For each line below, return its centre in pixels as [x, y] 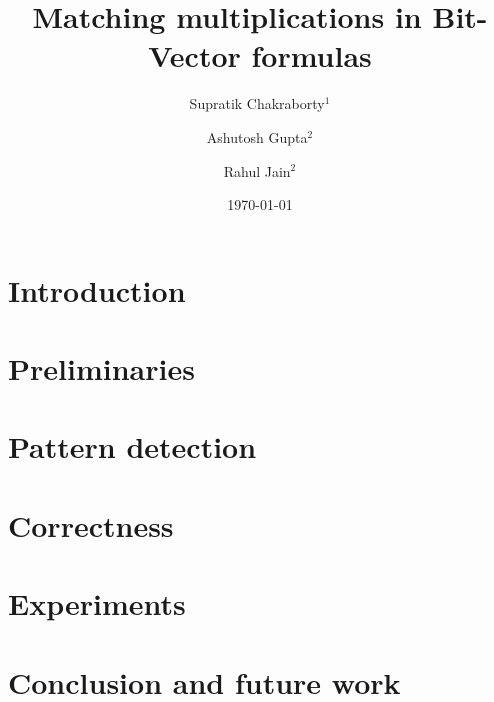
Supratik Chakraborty [257, 103]
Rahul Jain [257, 170]
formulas [311, 55]
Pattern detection [132, 446]
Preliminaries [101, 368]
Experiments [97, 603]
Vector [194, 55]
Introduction [97, 289]
